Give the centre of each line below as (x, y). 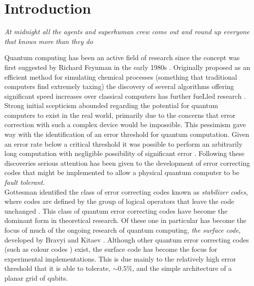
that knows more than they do (49, 41)
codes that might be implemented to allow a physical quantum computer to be (122, 172)
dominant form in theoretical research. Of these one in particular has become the (126, 220)
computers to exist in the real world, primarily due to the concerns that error (120, 115)
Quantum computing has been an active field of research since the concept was (122, 57)
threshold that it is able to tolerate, (58, 268)
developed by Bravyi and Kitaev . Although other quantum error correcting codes (127, 239)
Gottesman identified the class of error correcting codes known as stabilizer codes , (126, 191)
